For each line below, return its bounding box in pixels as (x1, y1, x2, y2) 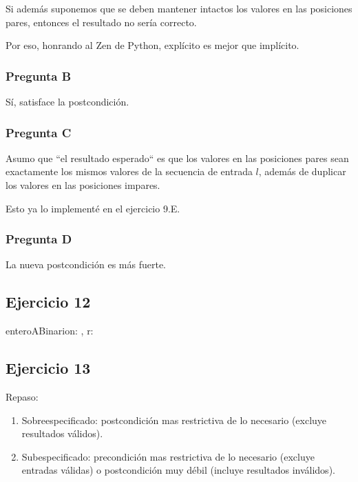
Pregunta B (6, 67, 72, 84)
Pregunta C (6, 123, 72, 141)
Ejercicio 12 (6, 291, 91, 312)
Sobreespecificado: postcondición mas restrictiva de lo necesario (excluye (21, 412, 327, 427)
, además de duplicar (258, 164, 346, 179)
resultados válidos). (21, 426, 103, 441)
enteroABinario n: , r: (6, 323, 94, 338)
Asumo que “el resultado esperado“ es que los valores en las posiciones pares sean (6, 150, 349, 165)
